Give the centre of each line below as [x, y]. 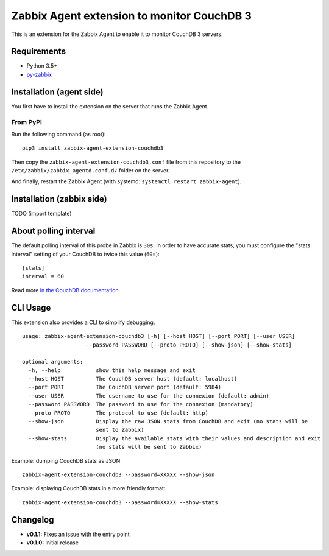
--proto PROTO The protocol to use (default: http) [118, 413]
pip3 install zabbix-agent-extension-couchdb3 [93, 148]
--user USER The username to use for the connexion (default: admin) [149, 396]
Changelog [33, 520]
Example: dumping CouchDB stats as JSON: [66, 460]
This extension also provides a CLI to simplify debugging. [83, 322]
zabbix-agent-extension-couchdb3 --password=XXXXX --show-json [119, 474]
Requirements [39, 51]
